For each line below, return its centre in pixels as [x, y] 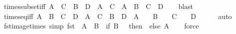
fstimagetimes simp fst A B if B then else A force [101, 26]
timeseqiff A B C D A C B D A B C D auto [118, 16]
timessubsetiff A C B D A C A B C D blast [99, 6]
